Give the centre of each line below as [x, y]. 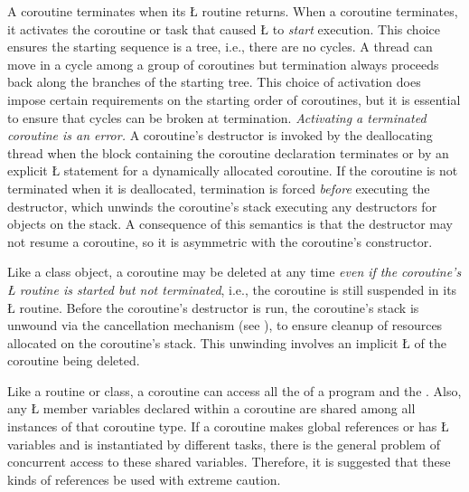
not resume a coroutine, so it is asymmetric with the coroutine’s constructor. [220, 241]
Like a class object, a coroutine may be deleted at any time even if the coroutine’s [234, 272]
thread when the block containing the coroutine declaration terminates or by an [228, 152]
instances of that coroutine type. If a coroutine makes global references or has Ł [228, 426]
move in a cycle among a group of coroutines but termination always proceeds [223, 64]
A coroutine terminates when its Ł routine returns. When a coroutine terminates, [233, 11]
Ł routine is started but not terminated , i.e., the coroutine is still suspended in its [232, 289]
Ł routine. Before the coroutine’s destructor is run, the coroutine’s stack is [213, 307]
